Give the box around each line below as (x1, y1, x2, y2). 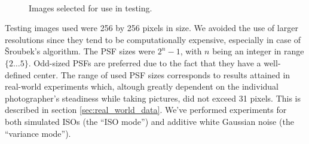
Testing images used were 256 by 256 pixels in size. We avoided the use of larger (5, 22, 298, 34)
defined (5, 68, 31, 81)
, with (180, 45, 202, 57)
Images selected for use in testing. (29, 1, 152, 14)
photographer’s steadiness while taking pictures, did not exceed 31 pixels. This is (5, 91, 301, 104)
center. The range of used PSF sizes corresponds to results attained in (33, 68, 290, 81)
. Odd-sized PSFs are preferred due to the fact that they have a (28, 56, 261, 69)
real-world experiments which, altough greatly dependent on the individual (5, 80, 279, 93)
